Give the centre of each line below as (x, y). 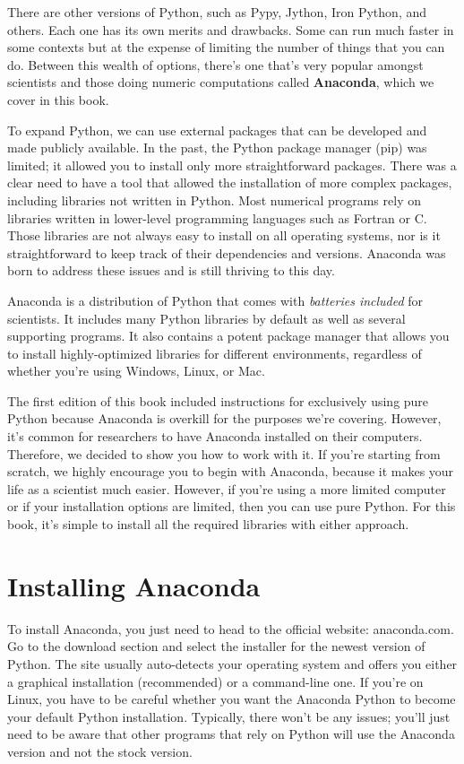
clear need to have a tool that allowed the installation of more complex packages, (230, 182)
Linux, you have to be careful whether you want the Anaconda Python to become (232, 699)
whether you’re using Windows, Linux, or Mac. (136, 371)
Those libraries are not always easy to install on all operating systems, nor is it (224, 235)
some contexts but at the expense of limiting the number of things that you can (226, 47)
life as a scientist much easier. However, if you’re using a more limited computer (227, 488)
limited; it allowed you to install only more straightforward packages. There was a (232, 165)
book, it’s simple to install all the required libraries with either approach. (208, 524)
